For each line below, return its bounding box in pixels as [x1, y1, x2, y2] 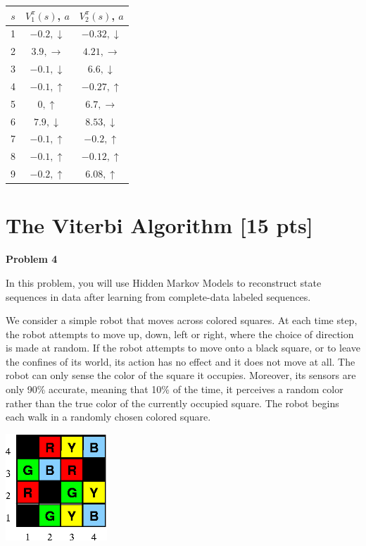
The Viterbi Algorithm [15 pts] [6, 211, 313, 240]
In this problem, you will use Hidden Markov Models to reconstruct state [6, 275, 322, 290]
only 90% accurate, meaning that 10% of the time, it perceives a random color [6, 382, 343, 397]
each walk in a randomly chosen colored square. [6, 409, 211, 424]
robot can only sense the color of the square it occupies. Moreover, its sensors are [6, 368, 356, 383]
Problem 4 [6, 252, 58, 266]
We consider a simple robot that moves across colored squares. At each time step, [6, 313, 358, 328]
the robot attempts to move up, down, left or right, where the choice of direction [6, 326, 354, 341]
